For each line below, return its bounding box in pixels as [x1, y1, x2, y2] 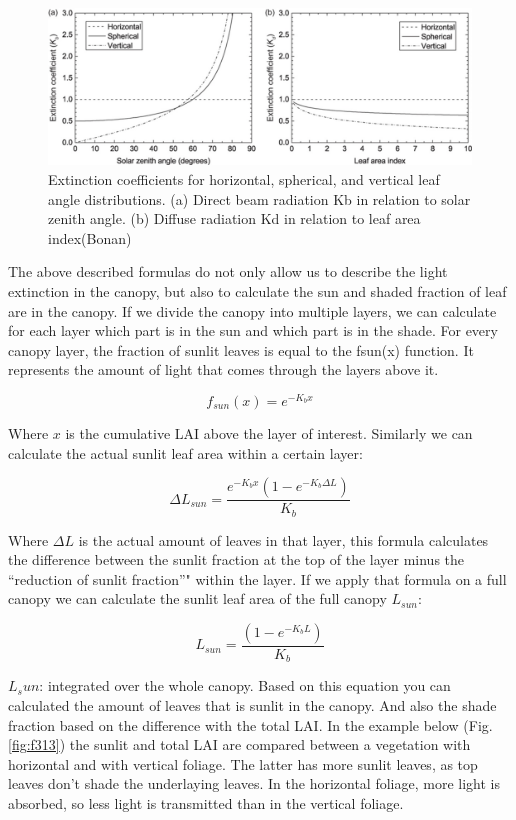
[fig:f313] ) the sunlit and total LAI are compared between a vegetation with [8, 734, 471, 755]
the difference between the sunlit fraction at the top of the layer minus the [8, 549, 465, 570]
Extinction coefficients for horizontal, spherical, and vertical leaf [48, 168, 440, 189]
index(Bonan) [48, 227, 132, 248]
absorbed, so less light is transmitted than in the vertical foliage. [8, 793, 404, 814]
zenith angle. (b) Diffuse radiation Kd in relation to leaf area [48, 208, 421, 229]
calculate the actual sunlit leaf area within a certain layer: [8, 442, 363, 463]
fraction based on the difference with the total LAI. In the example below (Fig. [8, 714, 493, 735]
